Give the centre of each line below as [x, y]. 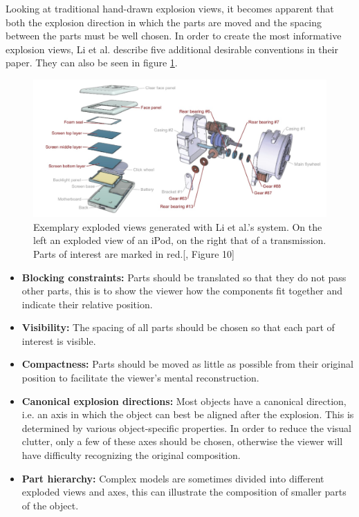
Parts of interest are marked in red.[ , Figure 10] [134, 253]
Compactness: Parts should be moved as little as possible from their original [187, 364]
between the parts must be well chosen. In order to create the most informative [174, 36]
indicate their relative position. [87, 304]
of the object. [50, 505]
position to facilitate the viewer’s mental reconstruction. [140, 378]
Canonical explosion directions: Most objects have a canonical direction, [184, 401]
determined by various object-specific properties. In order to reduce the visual [186, 427]
